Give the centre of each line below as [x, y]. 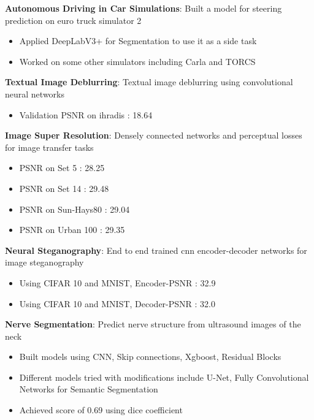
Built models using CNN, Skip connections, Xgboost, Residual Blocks [150, 357]
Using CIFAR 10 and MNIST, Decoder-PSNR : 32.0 [117, 303]
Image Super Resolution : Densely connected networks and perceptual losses [154, 135]
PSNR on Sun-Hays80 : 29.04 [75, 209]
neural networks [35, 94]
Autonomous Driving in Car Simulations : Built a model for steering [144, 8]
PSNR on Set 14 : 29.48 [64, 188]
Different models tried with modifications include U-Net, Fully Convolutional [164, 377]
